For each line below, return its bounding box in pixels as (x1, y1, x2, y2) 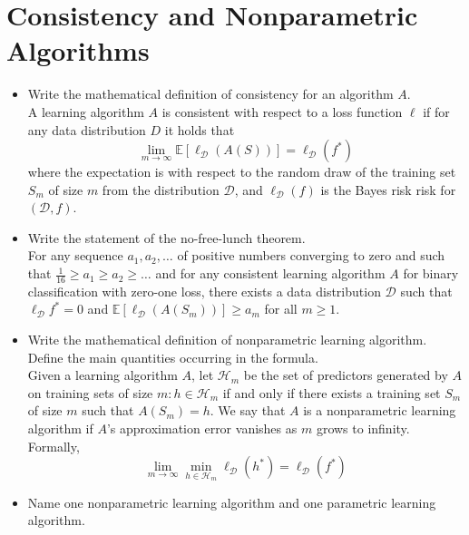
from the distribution (102, 180, 220, 199)
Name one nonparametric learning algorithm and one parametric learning (27, 492, 436, 511)
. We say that (210, 401, 286, 420)
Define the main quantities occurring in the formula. (27, 347, 318, 366)
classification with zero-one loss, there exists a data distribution (27, 281, 381, 300)
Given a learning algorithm (27, 365, 178, 384)
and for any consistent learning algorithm (155, 264, 386, 283)
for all (264, 299, 298, 318)
